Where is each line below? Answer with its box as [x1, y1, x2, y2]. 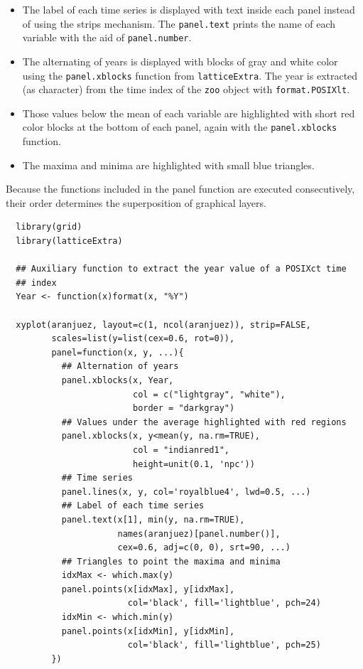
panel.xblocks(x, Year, [61, 375, 174, 385]
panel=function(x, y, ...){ [51, 347, 184, 358]
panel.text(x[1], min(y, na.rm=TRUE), [61, 514, 245, 525]
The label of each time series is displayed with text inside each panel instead [22, 2, 355, 16]
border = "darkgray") [132, 403, 235, 414]
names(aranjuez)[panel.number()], [117, 528, 281, 539]
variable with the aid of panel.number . [22, 30, 192, 45]
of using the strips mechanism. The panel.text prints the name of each [22, 16, 336, 31]
